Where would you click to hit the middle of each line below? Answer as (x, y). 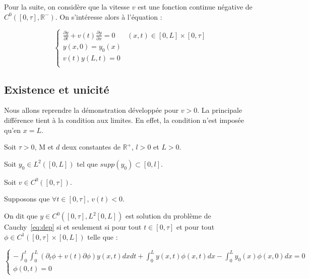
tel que (87, 163)
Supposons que (27, 199)
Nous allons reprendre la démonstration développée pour (91, 110)
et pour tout (195, 227)
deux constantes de (91, 147)
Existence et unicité (57, 89)
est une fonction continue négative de (195, 7)
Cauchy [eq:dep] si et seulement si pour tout (73, 227)
